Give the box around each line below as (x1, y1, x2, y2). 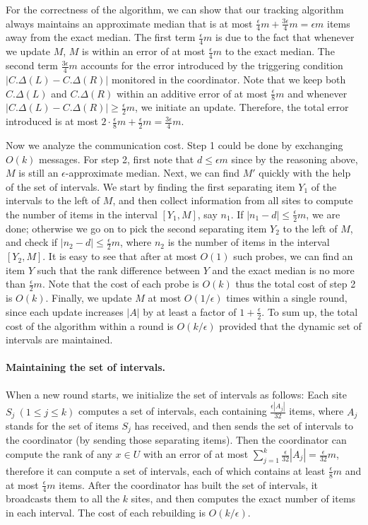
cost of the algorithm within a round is (6, 318, 174, 333)
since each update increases (6, 304, 124, 319)
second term (6, 58, 58, 73)
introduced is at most (6, 114, 98, 129)
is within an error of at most (82, 44, 206, 59)
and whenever (287, 85, 348, 100)
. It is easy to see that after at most (42, 249, 197, 264)
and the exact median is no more (212, 262, 355, 277)
